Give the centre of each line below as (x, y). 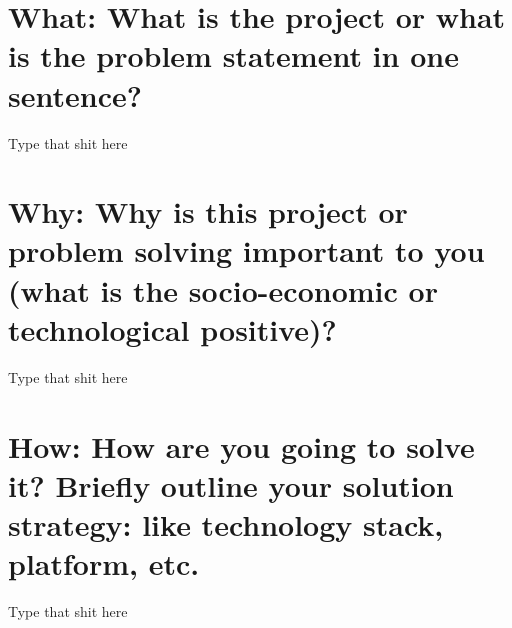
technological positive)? (172, 328)
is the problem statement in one (233, 55)
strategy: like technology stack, (226, 523)
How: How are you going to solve (241, 445)
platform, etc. (104, 563)
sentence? (75, 94)
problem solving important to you (246, 250)
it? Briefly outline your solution (231, 484)
